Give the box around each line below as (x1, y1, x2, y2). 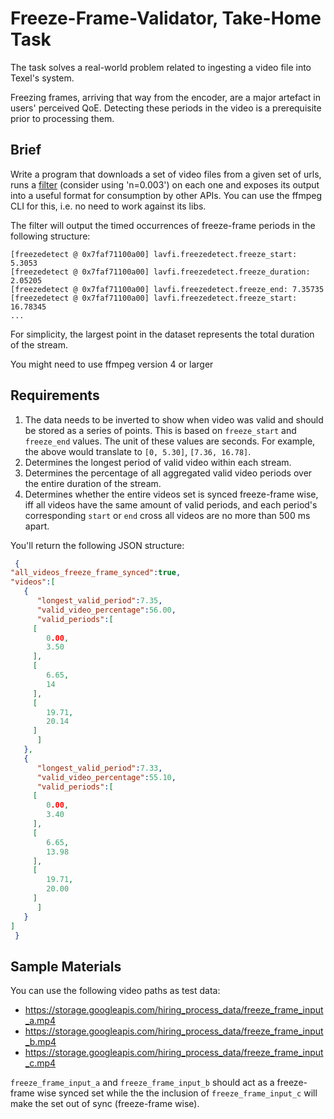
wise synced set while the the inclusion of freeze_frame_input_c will (36, 1087, 318, 1099)
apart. (24, 520, 50, 532)
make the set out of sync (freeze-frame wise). (10, 1098, 200, 1110)
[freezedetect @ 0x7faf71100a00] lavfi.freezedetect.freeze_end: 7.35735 (10, 284, 325, 294)
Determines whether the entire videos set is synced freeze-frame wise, (24, 488, 319, 500)
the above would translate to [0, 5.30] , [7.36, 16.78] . (24, 445, 252, 457)
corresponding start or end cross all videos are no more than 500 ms (24, 509, 311, 521)
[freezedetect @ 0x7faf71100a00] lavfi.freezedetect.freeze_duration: (10, 267, 311, 277)
